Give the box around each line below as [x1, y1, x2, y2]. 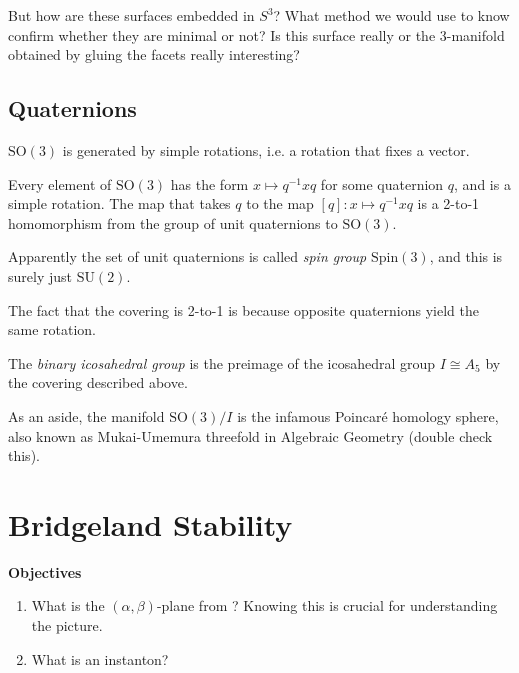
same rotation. [8, 319, 97, 340]
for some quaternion [320, 173, 444, 194]
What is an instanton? [31, 648, 169, 669]
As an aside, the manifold [8, 405, 165, 426]
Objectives [8, 561, 82, 582]
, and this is [429, 246, 503, 267]
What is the [31, 595, 105, 616]
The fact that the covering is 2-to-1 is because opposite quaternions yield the [8, 299, 479, 320]
